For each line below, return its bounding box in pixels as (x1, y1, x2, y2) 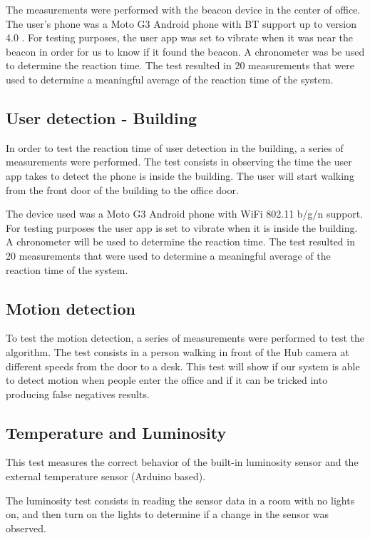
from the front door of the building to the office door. (6, 182, 239, 197)
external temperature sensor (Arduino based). (6, 469, 206, 484)
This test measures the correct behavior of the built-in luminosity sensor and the (6, 455, 359, 470)
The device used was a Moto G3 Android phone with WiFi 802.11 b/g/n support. (6, 206, 364, 221)
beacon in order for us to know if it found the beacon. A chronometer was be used (6, 44, 365, 59)
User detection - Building (6, 106, 197, 128)
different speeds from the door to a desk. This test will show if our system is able (6, 358, 360, 373)
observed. (6, 520, 46, 535)
